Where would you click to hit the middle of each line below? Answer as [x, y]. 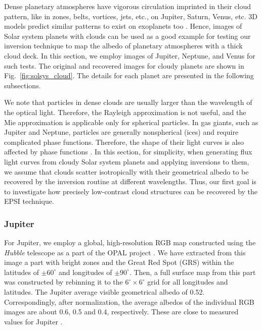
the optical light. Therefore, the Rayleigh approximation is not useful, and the [125, 112]
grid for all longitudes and [188, 282]
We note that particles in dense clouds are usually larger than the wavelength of [128, 102]
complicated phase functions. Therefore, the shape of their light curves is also [124, 142]
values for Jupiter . [33, 321]
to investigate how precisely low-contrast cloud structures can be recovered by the [131, 191]
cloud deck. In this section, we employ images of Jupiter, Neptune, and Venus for [130, 55]
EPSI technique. [29, 201]
